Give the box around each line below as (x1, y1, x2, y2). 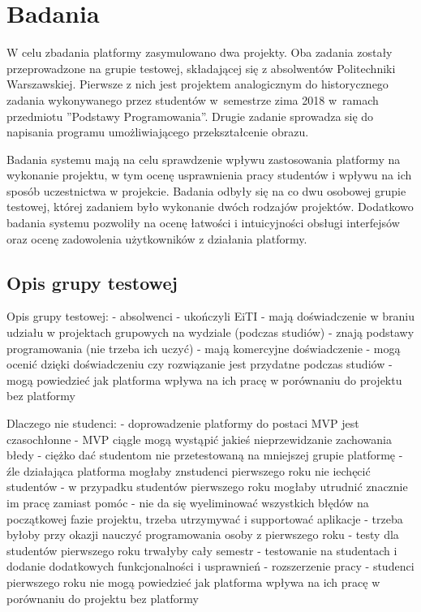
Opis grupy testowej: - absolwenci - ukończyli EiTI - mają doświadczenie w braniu (6, 308, 415, 325)
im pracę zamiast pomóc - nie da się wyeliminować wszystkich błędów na (6, 493, 369, 511)
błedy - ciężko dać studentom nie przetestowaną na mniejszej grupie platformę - (6, 446, 403, 463)
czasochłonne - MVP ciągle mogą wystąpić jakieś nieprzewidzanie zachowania (6, 430, 392, 447)
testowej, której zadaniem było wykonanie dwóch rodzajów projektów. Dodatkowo (6, 198, 414, 215)
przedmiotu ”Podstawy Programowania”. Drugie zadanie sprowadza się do (6, 107, 374, 124)
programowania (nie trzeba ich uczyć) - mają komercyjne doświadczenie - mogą (6, 339, 401, 356)
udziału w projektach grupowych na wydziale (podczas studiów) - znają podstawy (6, 324, 415, 341)
